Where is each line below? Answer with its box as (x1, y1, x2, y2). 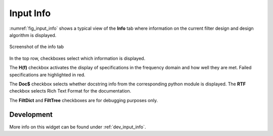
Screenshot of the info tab (9, 43, 64, 50)
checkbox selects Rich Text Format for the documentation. (9, 88, 131, 94)
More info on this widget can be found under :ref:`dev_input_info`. (9, 124, 146, 130)
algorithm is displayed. (9, 32, 57, 38)
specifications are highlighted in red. (9, 71, 85, 78)
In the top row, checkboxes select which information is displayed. (9, 55, 146, 61)
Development (9, 110, 53, 119)
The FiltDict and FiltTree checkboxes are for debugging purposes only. (9, 97, 158, 103)
